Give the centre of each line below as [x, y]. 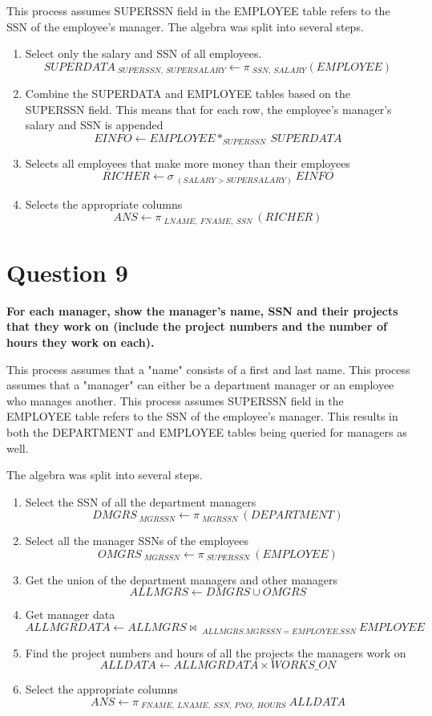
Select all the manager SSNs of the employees [137, 541]
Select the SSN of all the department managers [141, 501]
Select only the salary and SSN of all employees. [143, 53]
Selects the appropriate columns [104, 203]
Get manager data [70, 614]
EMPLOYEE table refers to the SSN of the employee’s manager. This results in [202, 416]
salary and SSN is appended [94, 125]
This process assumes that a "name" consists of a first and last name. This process [208, 369]
